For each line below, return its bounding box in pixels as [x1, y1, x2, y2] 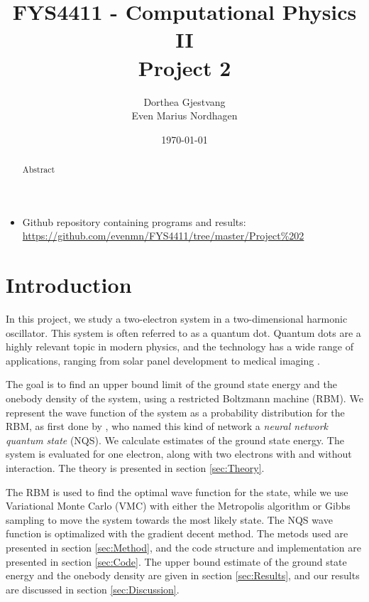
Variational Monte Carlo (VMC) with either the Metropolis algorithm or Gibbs [6, 498, 351, 513]
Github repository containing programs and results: [22, 214, 246, 229]
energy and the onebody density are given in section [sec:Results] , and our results [6, 568, 360, 583]
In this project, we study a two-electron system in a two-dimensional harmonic [6, 311, 348, 326]
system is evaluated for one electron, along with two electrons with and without [6, 446, 352, 461]
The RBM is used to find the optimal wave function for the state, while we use [6, 484, 348, 499]
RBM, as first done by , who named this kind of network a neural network [6, 419, 329, 434]
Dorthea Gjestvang [143, 94, 226, 109]
